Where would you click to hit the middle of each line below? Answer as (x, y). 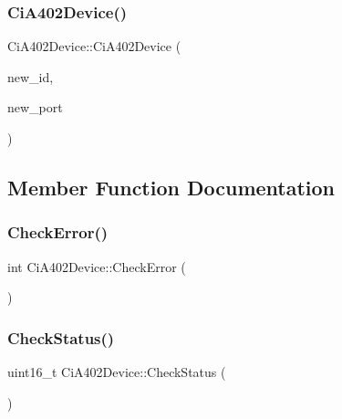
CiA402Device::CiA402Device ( (94, 46)
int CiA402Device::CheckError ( (97, 266)
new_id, (31, 76)
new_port (35, 107)
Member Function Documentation (171, 187)
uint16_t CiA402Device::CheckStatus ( (117, 372)
